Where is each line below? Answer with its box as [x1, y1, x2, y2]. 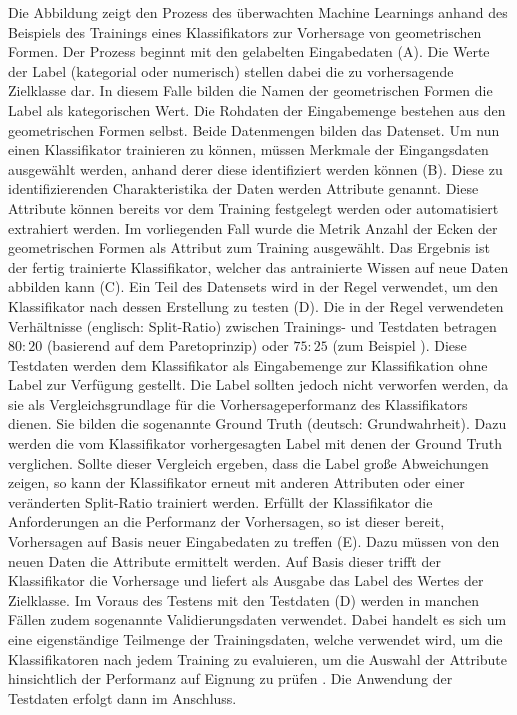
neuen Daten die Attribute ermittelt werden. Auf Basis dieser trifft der [8, 550, 441, 571]
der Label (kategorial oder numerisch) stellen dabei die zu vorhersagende [8, 60, 454, 81]
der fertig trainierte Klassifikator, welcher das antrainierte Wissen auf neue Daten [8, 256, 509, 277]
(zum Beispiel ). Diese [332, 335, 467, 356]
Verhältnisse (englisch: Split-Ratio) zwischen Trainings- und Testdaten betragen [8, 315, 497, 336]
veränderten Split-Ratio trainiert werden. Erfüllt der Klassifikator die [8, 491, 433, 512]
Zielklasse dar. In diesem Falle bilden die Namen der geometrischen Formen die [8, 80, 493, 101]
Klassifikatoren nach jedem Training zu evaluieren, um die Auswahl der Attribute [8, 648, 507, 669]
